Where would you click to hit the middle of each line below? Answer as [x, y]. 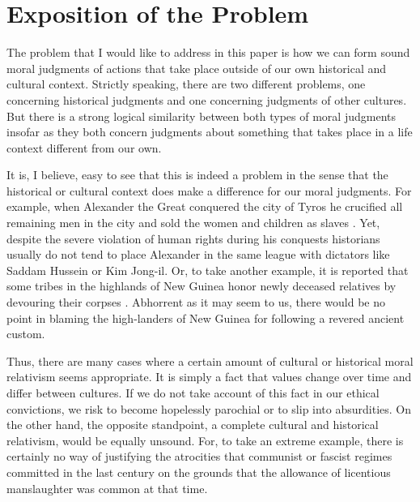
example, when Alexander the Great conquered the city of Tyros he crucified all [205, 206]
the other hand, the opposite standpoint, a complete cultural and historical [193, 425]
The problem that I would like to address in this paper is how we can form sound [208, 52]
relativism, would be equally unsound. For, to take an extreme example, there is [205, 440]
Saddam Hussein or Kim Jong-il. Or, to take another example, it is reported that [208, 270]
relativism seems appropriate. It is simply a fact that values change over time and [209, 377]
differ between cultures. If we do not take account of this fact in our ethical [193, 393]
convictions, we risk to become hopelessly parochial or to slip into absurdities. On [209, 408]
